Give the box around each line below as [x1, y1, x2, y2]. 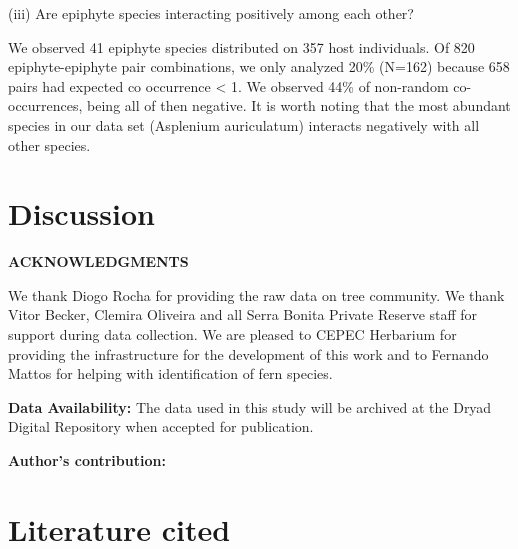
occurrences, [8, 95, 83, 116]
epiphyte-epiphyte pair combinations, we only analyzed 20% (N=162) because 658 [8, 56, 510, 77]
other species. [8, 134, 91, 155]
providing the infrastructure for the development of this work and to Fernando [8, 343, 489, 364]
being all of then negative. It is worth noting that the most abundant [87, 95, 511, 116]
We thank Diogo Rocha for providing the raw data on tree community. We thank [8, 284, 505, 305]
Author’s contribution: [8, 450, 166, 471]
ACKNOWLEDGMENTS [8, 251, 189, 272]
